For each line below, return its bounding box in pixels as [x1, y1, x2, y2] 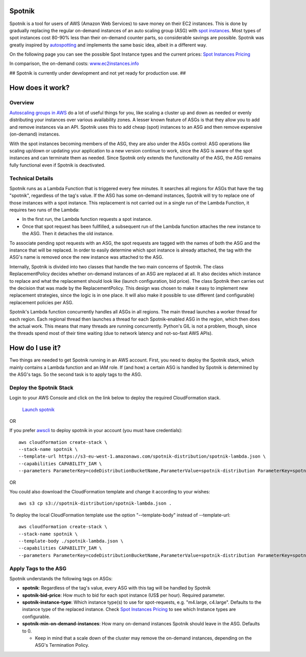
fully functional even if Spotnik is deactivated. [9, 162, 106, 168]
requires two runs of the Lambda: [9, 207, 80, 213]
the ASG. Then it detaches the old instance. [22, 231, 114, 237]
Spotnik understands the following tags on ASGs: [9, 575, 113, 581]
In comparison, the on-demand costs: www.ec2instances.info [9, 60, 139, 66]
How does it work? [9, 83, 70, 92]
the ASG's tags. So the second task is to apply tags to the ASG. [9, 371, 142, 377]
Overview [9, 99, 34, 106]
